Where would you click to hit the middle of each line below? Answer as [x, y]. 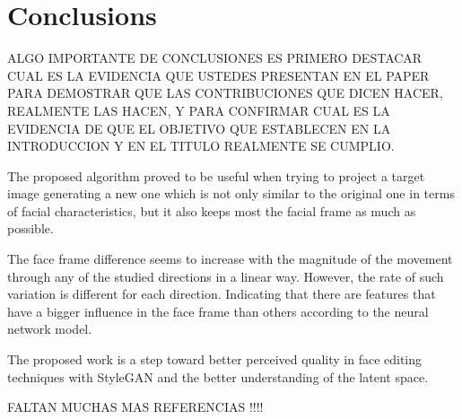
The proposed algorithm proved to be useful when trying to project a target [216, 175]
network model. [50, 329]
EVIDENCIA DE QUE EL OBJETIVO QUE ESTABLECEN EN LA [199, 128]
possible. [31, 228]
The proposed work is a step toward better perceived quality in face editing [215, 359]
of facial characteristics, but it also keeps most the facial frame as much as [212, 210]
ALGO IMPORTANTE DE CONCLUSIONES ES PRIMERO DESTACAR [215, 58]
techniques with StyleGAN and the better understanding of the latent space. [218, 376]
